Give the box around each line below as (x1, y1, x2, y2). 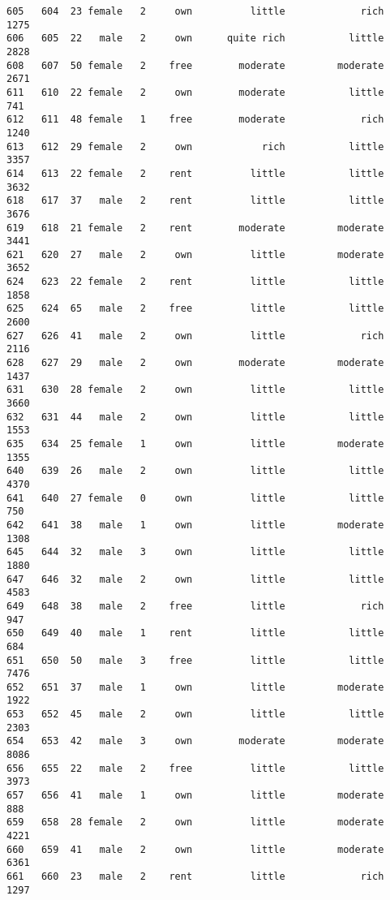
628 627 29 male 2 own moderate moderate (6, 357, 384, 369)
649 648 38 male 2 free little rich (6, 600, 384, 612)
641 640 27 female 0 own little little (6, 492, 384, 504)
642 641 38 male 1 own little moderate (6, 519, 384, 531)
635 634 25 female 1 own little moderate (6, 438, 384, 450)
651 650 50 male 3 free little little (6, 654, 384, 666)
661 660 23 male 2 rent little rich (6, 871, 384, 882)
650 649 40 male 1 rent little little (6, 627, 384, 639)
